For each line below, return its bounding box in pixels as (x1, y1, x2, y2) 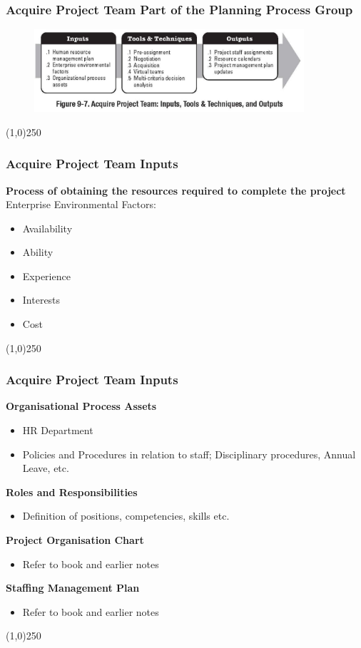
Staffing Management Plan (6, 580, 140, 595)
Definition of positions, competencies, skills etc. (22, 508, 230, 523)
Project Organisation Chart (6, 533, 144, 547)
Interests (22, 292, 61, 307)
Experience (22, 268, 71, 283)
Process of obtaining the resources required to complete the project (6, 182, 346, 197)
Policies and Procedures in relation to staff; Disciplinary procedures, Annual (22, 446, 356, 461)
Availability (22, 220, 73, 235)
